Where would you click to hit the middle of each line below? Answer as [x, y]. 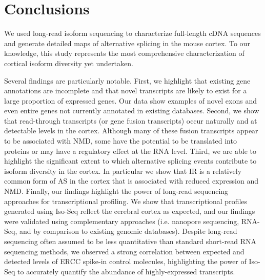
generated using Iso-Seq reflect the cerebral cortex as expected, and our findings [130, 211]
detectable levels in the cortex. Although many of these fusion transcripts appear [131, 131]
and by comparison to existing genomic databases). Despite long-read [128, 231]
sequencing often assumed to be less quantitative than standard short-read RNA [130, 241]
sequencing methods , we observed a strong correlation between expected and [124, 251]
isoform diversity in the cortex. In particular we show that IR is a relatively [123, 171]
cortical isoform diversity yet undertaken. [69, 63]
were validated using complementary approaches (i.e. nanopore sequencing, [122, 221]
